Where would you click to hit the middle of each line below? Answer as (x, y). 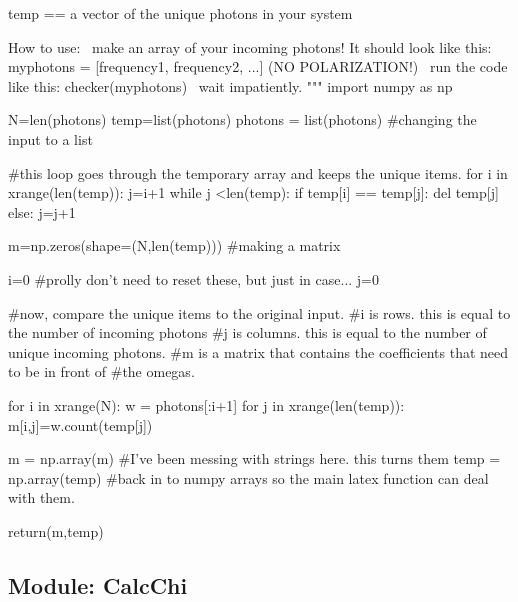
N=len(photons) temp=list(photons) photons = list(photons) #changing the (242, 119)
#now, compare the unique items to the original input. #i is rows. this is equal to (259, 312)
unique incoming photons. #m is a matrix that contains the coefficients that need (258, 351)
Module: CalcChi (98, 584)
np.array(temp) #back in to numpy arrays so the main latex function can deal (248, 477)
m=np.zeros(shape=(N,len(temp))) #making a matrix (174, 245)
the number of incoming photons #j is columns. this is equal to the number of (247, 332)
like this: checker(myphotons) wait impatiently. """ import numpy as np (230, 85)
